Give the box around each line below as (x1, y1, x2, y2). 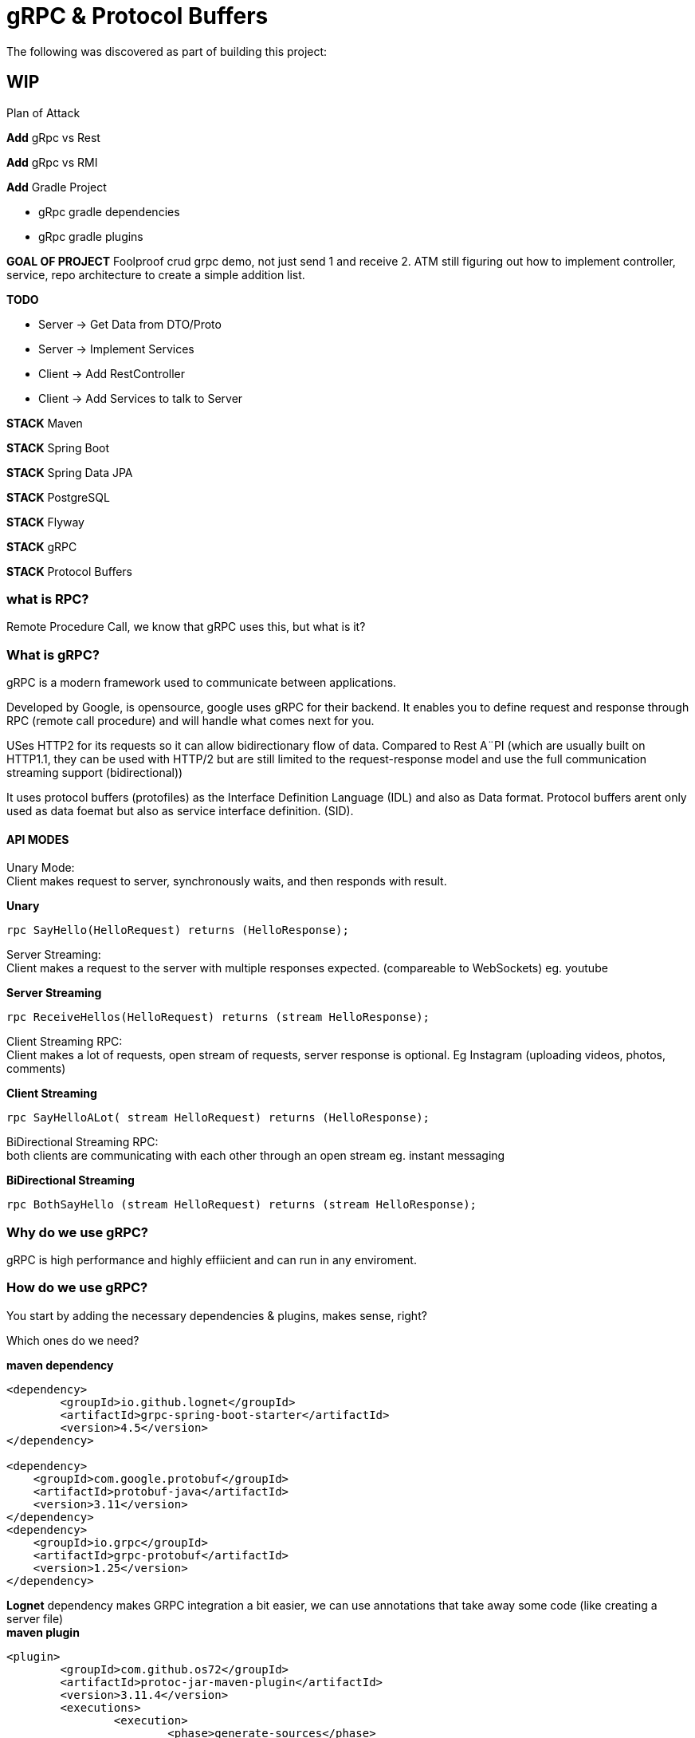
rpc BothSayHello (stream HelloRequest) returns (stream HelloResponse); (6, 1198, 477, 1212)
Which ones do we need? (6, 1333, 139, 1347)
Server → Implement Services (38, 341, 194, 356)
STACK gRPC (6, 539, 77, 554)
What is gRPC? (6, 646, 100, 663)
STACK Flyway (6, 514, 84, 529)
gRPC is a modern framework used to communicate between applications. (6, 676, 397, 690)
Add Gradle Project (6, 179, 107, 194)
